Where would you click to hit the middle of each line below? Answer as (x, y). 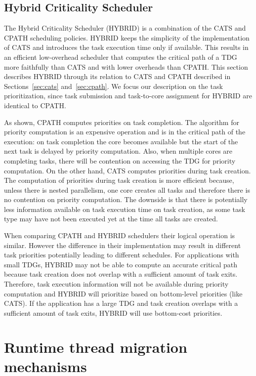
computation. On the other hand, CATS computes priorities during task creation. (128, 170)
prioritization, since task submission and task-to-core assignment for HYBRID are (128, 96)
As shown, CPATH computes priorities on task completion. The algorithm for (122, 122)
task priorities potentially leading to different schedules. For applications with (122, 255)
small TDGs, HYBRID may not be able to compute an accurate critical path (121, 264)
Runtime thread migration (96, 347)
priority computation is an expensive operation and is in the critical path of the (125, 132)
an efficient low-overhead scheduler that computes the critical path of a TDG (121, 57)
